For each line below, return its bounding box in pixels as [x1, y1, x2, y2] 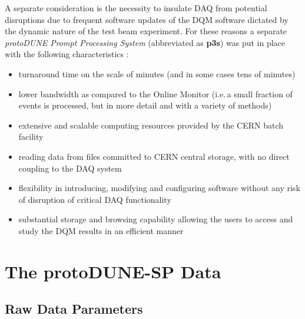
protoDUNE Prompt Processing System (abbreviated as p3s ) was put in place [5, 36, 286, 48]
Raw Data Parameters [5, 300, 143, 318]
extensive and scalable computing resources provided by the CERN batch [18, 119, 283, 131]
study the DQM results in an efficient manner [18, 224, 184, 236]
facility [18, 130, 44, 143]
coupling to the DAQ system [18, 162, 122, 174]
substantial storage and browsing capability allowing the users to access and [18, 213, 293, 225]
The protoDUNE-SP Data [5, 259, 221, 283]
